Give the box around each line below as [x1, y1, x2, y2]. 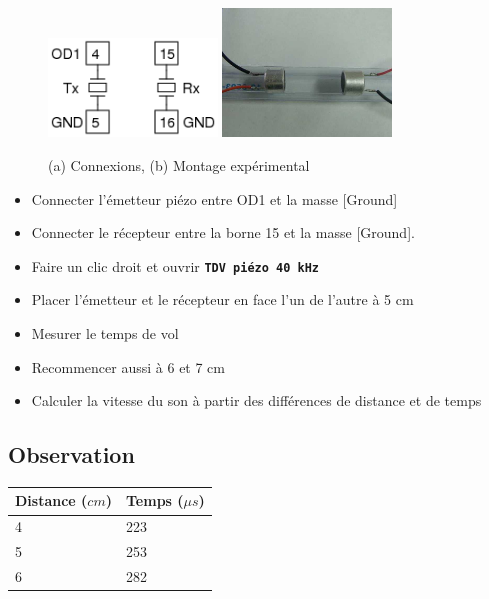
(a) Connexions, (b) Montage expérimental [48, 154, 310, 175]
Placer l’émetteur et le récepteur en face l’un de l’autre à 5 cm [31, 289, 414, 310]
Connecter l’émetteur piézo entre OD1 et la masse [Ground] [31, 188, 398, 209]
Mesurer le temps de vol [31, 322, 179, 343]
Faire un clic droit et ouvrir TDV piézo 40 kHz [31, 255, 319, 276]
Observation [8, 439, 135, 470]
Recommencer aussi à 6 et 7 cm [31, 356, 225, 377]
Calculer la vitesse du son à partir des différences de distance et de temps [31, 390, 482, 411]
